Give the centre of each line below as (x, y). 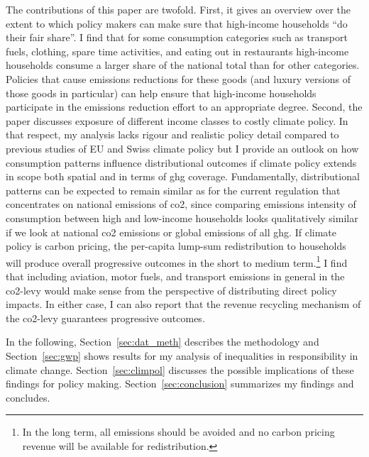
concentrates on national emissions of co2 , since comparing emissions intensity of (181, 204)
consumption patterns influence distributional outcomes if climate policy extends (181, 162)
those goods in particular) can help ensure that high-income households (161, 93)
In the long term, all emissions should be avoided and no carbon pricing (178, 432)
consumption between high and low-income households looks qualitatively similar (182, 218)
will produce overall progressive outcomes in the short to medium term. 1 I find (177, 261)
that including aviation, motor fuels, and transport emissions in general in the (175, 276)
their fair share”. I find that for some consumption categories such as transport (177, 37)
